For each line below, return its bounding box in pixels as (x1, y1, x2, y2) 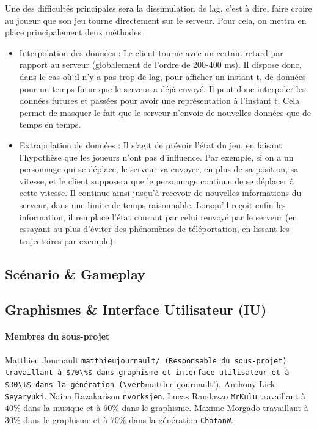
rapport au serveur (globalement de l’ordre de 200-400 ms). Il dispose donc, (19, 58, 302, 71)
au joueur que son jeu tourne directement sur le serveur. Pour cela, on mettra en (5, 13, 307, 26)
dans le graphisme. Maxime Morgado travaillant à (122, 401, 308, 414)
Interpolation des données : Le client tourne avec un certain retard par (19, 46, 283, 59)
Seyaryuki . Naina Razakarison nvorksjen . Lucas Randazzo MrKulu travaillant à (5, 389, 305, 402)
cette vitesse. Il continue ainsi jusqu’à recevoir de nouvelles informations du (19, 186, 302, 199)
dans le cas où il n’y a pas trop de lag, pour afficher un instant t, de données (19, 70, 306, 82)
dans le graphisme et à (23, 413, 108, 426)
